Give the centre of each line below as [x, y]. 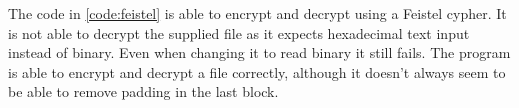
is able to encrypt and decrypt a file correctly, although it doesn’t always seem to [257, 71]
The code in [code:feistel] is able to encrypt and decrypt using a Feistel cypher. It [257, 13]
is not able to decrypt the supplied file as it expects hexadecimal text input [239, 32]
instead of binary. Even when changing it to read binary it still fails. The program [259, 52]
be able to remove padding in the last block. [143, 91]
